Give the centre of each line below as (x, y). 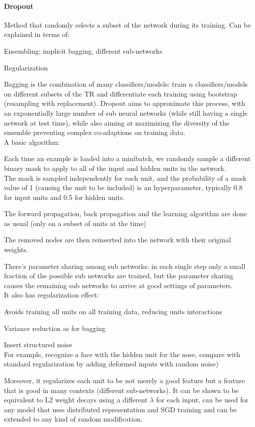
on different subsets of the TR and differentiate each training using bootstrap (121, 93)
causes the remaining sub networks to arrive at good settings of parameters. (118, 285)
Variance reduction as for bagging (55, 328)
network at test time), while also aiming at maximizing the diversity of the (117, 122)
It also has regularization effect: (52, 295)
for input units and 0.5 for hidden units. (64, 197)
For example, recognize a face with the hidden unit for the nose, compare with (122, 354)
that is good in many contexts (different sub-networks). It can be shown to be (121, 390)
